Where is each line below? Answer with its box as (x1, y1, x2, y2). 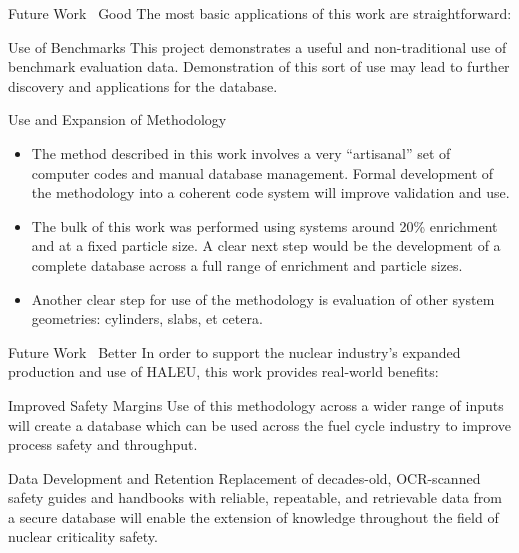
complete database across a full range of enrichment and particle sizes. (31, 254, 463, 275)
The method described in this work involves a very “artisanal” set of (31, 142, 451, 163)
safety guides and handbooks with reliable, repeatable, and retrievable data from (8, 487, 502, 508)
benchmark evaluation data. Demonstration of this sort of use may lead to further (8, 56, 510, 77)
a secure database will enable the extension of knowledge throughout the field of (8, 506, 499, 527)
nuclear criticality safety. (8, 526, 158, 547)
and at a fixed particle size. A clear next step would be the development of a (31, 235, 501, 256)
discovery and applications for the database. (8, 75, 278, 96)
